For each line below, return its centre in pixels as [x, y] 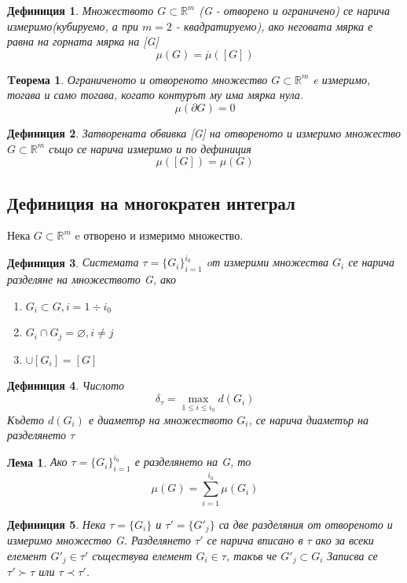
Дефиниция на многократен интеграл [151, 202]
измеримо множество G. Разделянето [99, 540]
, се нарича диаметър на [309, 419]
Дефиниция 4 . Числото [66, 385]
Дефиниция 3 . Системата [73, 262]
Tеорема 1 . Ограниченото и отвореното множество [137, 79]
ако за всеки [345, 540]
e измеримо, [342, 79]
